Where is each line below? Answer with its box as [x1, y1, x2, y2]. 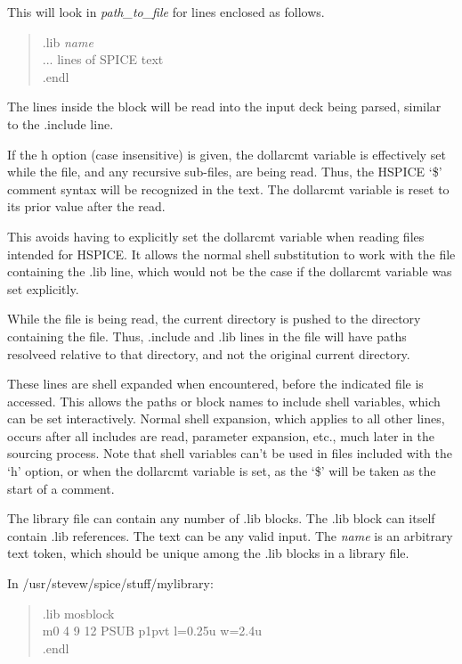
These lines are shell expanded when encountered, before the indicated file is [7, 374, 424, 393]
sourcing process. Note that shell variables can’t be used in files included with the [7, 444, 452, 463]
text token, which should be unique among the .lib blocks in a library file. [7, 544, 409, 562]
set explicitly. [7, 279, 79, 298]
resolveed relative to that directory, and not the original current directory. [7, 344, 410, 363]
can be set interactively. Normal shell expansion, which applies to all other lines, [7, 409, 445, 428]
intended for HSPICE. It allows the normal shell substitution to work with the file [7, 244, 456, 263]
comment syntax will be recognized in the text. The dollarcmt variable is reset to [7, 179, 450, 198]
